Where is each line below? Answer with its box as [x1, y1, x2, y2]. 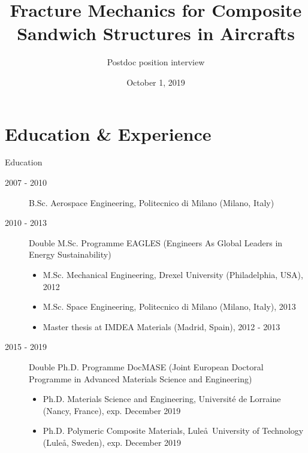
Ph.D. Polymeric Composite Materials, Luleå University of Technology [43, 424, 304, 437]
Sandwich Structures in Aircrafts [17, 21, 295, 46]
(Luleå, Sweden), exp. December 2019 [43, 436, 182, 448]
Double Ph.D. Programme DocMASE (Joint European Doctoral [29, 360, 264, 373]
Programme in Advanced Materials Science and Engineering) [29, 372, 252, 385]
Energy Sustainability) [29, 248, 111, 261]
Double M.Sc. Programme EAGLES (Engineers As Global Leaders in [29, 236, 283, 249]
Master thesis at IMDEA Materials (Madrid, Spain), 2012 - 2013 [43, 320, 280, 333]
